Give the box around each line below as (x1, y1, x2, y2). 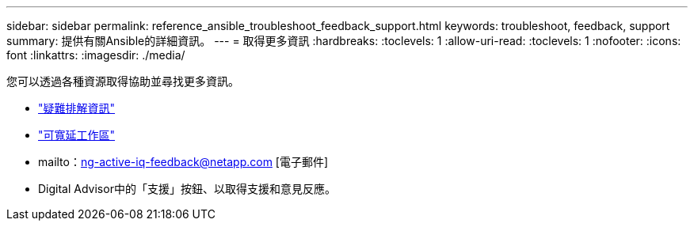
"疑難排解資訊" (38, 101, 116, 115)
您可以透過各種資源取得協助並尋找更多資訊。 (6, 74, 239, 88)
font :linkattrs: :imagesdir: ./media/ (6, 48, 185, 62)
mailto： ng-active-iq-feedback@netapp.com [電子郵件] (38, 155, 329, 168)
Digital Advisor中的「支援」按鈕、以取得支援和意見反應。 (38, 182, 336, 195)
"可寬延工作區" (38, 128, 116, 142)
